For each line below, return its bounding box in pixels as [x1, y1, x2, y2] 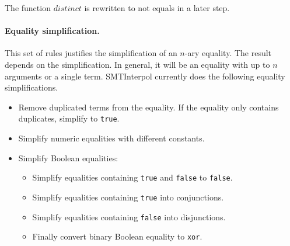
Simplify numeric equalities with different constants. [18, 132, 205, 144]
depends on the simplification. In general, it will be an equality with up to [5, 58, 270, 70]
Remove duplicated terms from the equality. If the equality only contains [18, 101, 279, 113]
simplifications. [5, 81, 58, 93]
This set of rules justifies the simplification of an [5, 47, 177, 59]
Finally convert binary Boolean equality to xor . [32, 230, 202, 242]
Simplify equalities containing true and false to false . [32, 171, 233, 183]
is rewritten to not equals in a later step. [84, 2, 230, 13]
